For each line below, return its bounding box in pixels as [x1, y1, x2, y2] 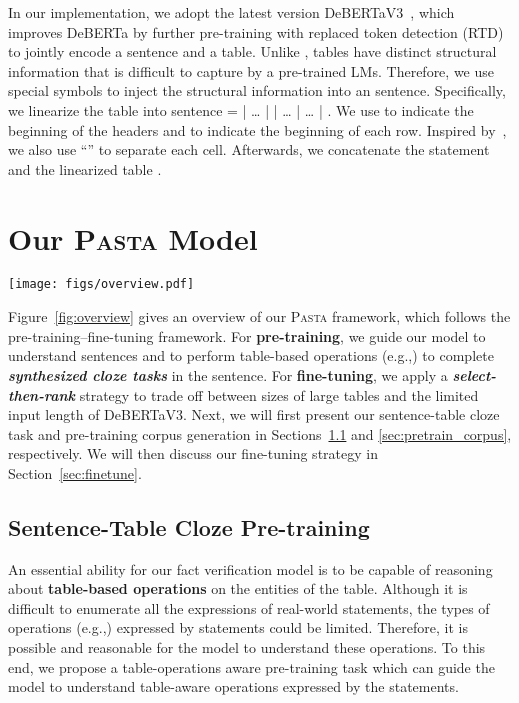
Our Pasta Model [8, 217, 258, 258]
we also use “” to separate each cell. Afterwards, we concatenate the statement [8, 139, 490, 160]
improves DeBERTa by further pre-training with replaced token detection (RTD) [8, 21, 504, 42]
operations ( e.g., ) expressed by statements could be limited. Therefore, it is [8, 617, 468, 638]
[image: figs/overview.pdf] [8, 277, 195, 292]
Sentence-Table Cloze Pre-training [8, 511, 370, 542]
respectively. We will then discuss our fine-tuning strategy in [8, 443, 378, 464]
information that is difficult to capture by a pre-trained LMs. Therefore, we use [8, 60, 494, 81]
